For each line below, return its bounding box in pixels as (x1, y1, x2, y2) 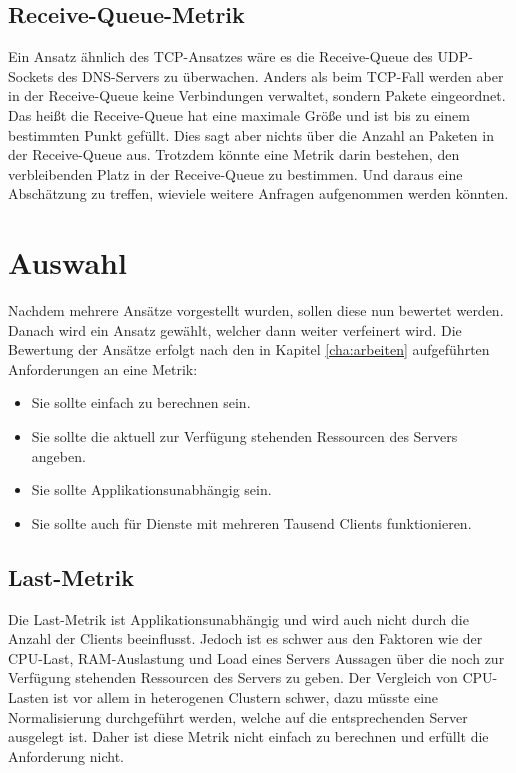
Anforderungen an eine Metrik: (8, 358, 198, 379)
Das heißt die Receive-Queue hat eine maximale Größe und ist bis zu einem (8, 104, 470, 125)
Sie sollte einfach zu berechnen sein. (31, 392, 251, 413)
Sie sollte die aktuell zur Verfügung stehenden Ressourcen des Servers (31, 426, 458, 447)
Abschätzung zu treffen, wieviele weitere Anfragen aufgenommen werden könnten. (8, 183, 509, 204)
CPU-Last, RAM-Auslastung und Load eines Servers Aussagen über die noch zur (8, 647, 505, 668)
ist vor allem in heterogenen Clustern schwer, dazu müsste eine (53, 687, 439, 707)
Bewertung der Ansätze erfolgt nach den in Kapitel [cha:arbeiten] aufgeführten (8, 339, 490, 360)
